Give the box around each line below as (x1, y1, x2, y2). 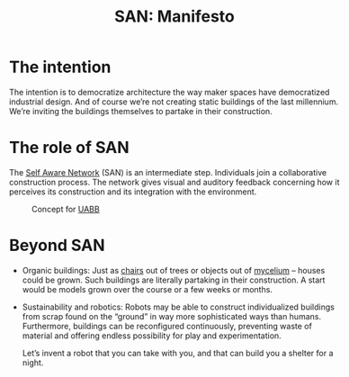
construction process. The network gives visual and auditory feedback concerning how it (9, 176, 340, 187)
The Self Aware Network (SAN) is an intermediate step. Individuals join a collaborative (9, 166, 327, 177)
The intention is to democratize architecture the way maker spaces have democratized (9, 86, 330, 97)
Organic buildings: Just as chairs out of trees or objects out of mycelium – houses (22, 265, 326, 275)
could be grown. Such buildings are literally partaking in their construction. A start (22, 274, 326, 285)
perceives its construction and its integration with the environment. (9, 186, 257, 197)
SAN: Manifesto (114, 6, 235, 27)
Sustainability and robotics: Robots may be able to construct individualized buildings (22, 301, 336, 312)
